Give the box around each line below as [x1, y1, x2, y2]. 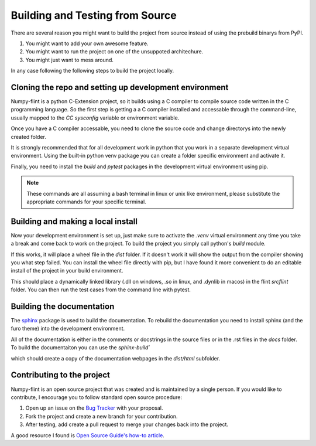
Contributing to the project [11, 370, 111, 380]
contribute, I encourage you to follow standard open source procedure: [11, 393, 183, 401]
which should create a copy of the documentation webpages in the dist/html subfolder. [11, 355, 221, 362]
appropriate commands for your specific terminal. [26, 198, 146, 205]
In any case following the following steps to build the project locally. [11, 67, 174, 74]
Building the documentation [11, 301, 115, 311]
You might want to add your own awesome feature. [25, 40, 149, 47]
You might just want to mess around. [25, 56, 114, 63]
